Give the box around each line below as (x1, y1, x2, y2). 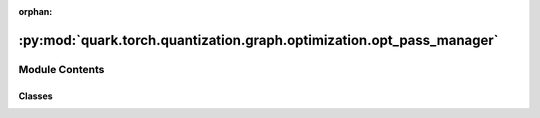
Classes (18, 90, 54, 102)
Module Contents (18, 62, 105, 76)
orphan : (18, 6, 53, 17)
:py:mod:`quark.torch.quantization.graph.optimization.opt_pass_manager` (18, 31, 499, 49)
